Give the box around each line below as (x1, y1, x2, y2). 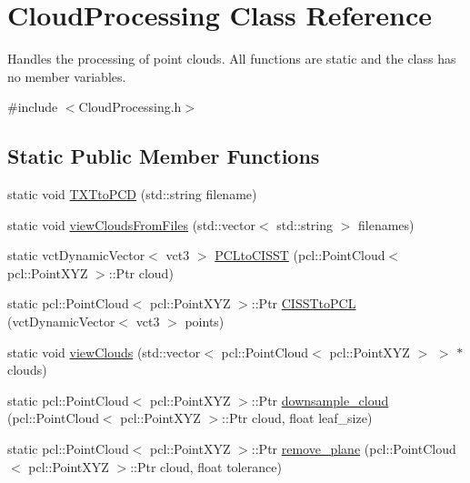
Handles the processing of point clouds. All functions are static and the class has (7, 49, 456, 68)
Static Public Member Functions (7, 142, 320, 170)
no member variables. (7, 66, 126, 86)
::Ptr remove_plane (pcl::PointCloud (251, 439, 456, 458)
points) (185, 312, 225, 331)
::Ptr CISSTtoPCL (251, 294, 356, 313)
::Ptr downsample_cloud (251, 390, 389, 409)
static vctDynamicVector (7, 246, 145, 265)
